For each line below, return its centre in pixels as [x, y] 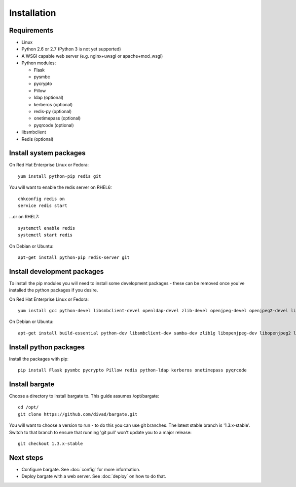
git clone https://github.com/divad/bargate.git [78, 414]
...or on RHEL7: [24, 217]
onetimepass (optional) [57, 118]
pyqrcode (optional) [54, 125]
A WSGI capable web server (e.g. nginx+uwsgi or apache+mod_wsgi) [92, 56]
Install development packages [56, 271]
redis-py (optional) [53, 111]
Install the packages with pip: [39, 359]
